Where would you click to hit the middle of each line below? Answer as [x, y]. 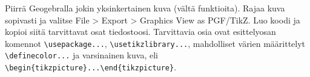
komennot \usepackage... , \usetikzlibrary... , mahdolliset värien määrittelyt [155, 43]
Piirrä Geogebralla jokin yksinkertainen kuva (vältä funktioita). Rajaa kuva [145, 8]
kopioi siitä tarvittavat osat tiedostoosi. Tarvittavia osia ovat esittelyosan [140, 32]
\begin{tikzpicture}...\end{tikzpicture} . [91, 67]
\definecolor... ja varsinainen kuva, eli [81, 55]
